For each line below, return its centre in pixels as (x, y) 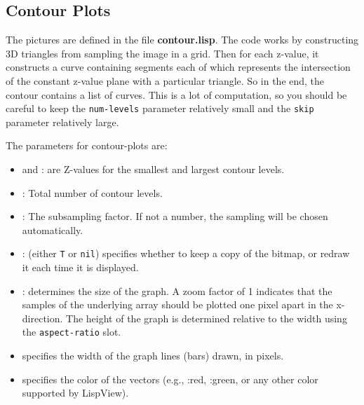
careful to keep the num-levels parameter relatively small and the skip (160, 108)
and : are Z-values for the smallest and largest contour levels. (153, 169)
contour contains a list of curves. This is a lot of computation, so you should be (176, 94)
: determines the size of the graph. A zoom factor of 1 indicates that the (177, 290)
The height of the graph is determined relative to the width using (207, 318)
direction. (42, 318)
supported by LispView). (75, 393)
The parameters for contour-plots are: (87, 145)
